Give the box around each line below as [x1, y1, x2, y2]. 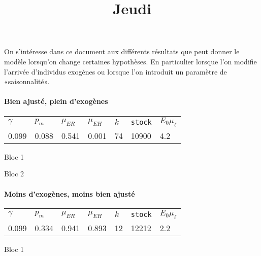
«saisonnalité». [4, 76, 50, 87]
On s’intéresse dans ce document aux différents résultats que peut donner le [4, 46, 240, 57]
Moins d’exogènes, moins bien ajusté [4, 188, 135, 199]
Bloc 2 [4, 168, 24, 179]
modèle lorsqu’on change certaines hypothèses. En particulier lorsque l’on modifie [4, 56, 257, 66]
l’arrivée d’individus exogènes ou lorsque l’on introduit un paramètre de [4, 66, 227, 77]
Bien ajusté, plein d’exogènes [4, 96, 108, 106]
